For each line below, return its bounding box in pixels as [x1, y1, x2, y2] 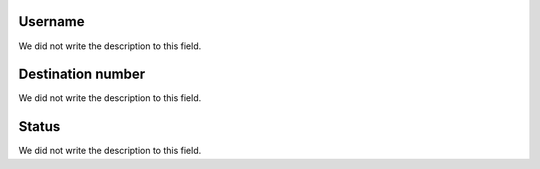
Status [18, 118, 61, 135]
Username [18, 13, 85, 30]
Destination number [18, 66, 146, 83]
